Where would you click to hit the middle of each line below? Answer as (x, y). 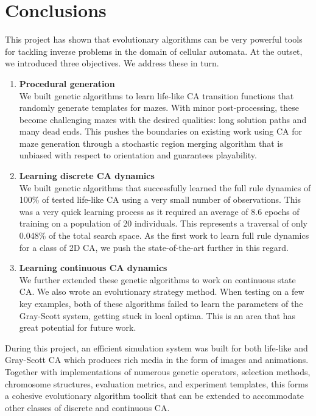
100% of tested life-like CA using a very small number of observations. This (160, 199)
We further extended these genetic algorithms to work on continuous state (157, 279)
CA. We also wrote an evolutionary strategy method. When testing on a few (162, 291)
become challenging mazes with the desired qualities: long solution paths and (163, 119)
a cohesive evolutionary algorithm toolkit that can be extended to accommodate (154, 396)
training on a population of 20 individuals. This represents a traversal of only (163, 223)
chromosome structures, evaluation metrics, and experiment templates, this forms (157, 383)
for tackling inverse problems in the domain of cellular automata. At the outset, (154, 51)
